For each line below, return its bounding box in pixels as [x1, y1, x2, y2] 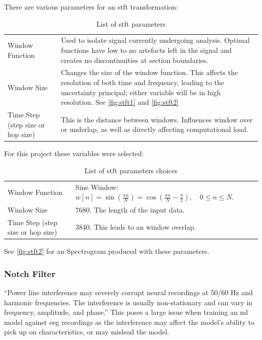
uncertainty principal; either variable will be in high [60, 87, 221, 97]
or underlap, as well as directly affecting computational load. [60, 124, 248, 134]
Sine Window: [75, 181, 118, 192]
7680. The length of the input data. [75, 204, 185, 215]
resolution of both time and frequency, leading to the [60, 77, 224, 88]
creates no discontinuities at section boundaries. [60, 54, 209, 65]
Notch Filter [4, 267, 55, 280]
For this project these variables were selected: [4, 148, 144, 159]
